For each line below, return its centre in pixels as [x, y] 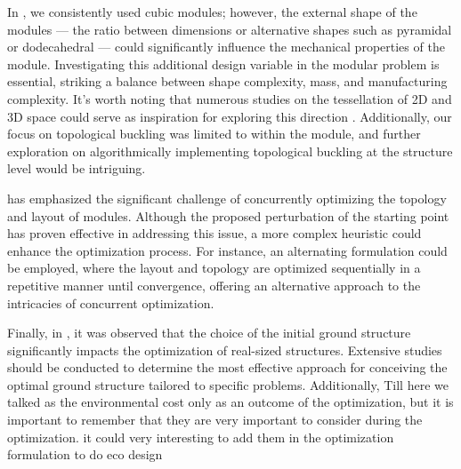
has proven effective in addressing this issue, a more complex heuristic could [214, 233]
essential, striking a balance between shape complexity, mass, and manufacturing [227, 81]
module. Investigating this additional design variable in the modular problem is [223, 64]
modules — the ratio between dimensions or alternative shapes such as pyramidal [230, 29]
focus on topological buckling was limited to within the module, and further [214, 134]
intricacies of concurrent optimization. [111, 302]
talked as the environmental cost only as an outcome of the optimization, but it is [230, 402]
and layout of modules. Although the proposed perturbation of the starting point [228, 215]
